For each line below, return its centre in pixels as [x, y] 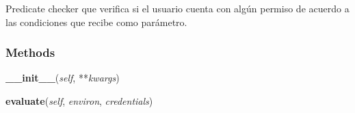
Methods [30, 52]
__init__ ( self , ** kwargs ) [63, 78]
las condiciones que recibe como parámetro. [96, 22]
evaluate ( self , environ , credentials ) [79, 101]
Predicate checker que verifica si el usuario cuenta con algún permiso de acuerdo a [177, 8]
